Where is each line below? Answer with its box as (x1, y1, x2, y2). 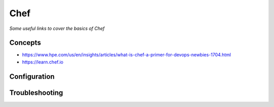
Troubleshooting (9, 88, 63, 97)
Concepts (9, 39, 41, 47)
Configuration (9, 72, 55, 81)
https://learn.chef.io (22, 59, 63, 65)
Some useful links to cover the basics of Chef (9, 25, 105, 31)
